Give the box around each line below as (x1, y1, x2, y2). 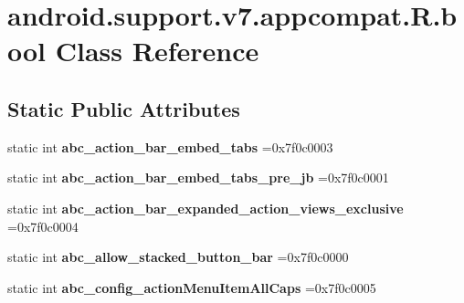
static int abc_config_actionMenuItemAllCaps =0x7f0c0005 (7, 277, 376, 297)
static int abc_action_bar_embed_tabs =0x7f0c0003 (7, 137, 333, 156)
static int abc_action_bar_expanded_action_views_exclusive (7, 198, 404, 217)
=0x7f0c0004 (7, 216, 79, 235)
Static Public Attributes (7, 94, 240, 122)
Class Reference (55, 32, 259, 69)
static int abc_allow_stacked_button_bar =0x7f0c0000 (7, 247, 349, 266)
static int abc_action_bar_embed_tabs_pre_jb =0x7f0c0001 (7, 168, 389, 187)
